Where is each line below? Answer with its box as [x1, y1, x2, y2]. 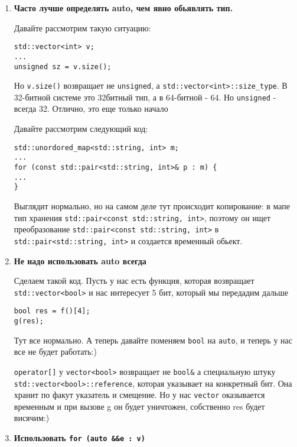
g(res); [14, 317, 44, 325]
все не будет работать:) [14, 345, 97, 358]
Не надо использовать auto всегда [14, 254, 146, 267]
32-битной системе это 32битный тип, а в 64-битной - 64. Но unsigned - [14, 90, 276, 103]
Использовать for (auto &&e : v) [14, 432, 145, 444]
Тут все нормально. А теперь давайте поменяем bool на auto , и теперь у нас [14, 333, 292, 346]
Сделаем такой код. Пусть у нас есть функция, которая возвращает [14, 274, 254, 287]
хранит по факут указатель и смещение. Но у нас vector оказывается [14, 388, 265, 401]
